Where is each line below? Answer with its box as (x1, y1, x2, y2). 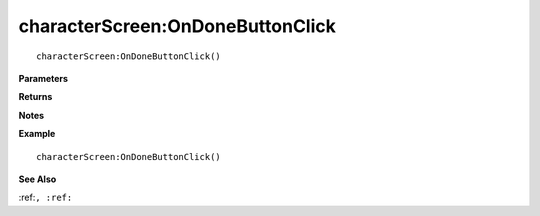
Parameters (18, 72, 69, 84)
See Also (18, 173, 57, 185)
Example (18, 128, 56, 140)
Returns (18, 91, 53, 103)
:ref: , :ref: (18, 191, 73, 204)
